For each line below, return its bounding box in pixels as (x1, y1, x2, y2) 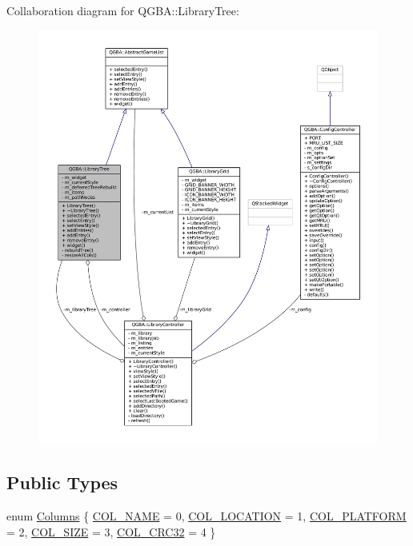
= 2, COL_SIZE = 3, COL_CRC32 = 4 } (6, 523, 216, 540)
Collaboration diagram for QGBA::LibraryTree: (6, 2, 239, 18)
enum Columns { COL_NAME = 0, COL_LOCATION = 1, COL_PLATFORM (6, 507, 407, 524)
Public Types (6, 470, 118, 495)
